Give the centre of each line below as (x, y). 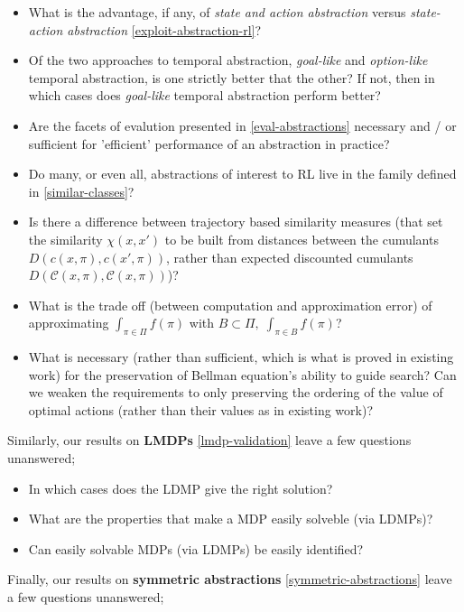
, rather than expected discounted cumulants (289, 257)
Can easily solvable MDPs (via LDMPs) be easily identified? (196, 548)
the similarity (65, 239)
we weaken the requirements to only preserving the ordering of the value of (236, 392)
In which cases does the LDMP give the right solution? (181, 488)
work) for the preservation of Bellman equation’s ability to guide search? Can (242, 374)
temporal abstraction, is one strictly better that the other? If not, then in (232, 77)
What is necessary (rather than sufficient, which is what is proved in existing (241, 357)
